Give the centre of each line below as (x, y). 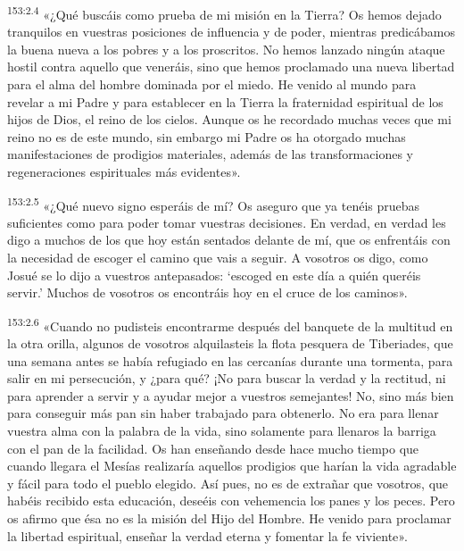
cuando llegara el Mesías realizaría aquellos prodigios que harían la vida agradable (232, 466)
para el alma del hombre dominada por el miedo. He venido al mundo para (212, 84)
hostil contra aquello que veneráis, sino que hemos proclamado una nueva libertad (231, 67)
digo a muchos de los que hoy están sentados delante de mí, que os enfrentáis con (229, 240)
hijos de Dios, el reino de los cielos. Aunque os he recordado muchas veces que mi (229, 119)
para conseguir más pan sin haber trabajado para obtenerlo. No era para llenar (223, 413)
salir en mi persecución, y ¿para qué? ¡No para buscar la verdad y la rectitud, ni (227, 378)
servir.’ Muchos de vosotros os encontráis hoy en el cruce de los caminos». (207, 292)
